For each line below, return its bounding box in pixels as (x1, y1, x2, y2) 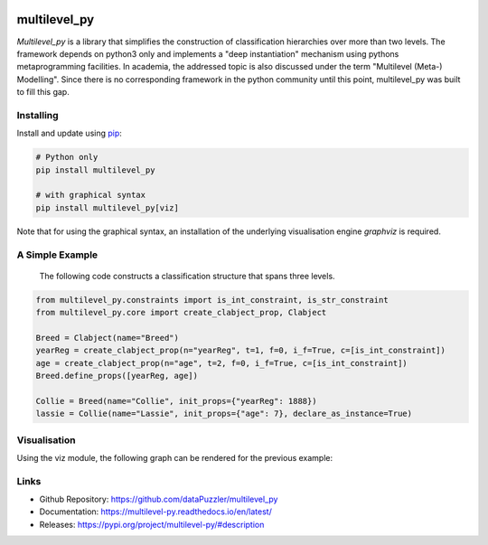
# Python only (35, 152, 99, 163)
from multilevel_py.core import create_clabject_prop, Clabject (35, 307, 327, 318)
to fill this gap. (16, 87, 70, 98)
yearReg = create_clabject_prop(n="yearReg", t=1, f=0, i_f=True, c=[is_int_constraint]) (35, 345, 446, 356)
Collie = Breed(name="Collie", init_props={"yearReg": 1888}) (35, 396, 317, 406)
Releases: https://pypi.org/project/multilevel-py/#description (39, 519, 265, 530)
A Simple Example (16, 249, 99, 261)
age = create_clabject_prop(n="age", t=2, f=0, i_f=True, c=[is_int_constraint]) (35, 358, 408, 368)
